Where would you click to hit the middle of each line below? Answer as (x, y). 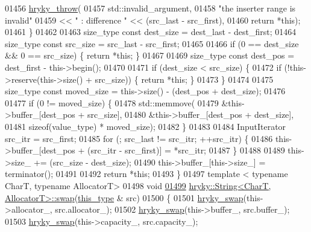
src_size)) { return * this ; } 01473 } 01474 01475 (184, 79)
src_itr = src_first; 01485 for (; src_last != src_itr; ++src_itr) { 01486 (139, 138)
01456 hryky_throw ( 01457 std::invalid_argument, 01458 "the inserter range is (150, 8)
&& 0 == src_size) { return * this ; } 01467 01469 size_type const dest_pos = (150, 55)
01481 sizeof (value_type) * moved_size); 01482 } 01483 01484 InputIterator (146, 126)
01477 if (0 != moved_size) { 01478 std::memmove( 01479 (112, 102)
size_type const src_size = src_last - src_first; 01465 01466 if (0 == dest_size (152, 43)
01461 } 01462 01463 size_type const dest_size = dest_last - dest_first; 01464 (151, 32)
